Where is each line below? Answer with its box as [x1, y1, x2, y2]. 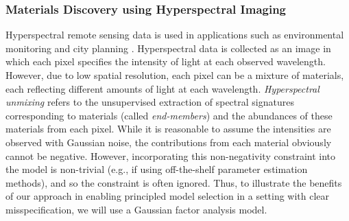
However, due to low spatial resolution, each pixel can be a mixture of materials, [5, 68, 344, 82]
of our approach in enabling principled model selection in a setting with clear [5, 189, 330, 203]
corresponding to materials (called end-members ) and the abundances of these [5, 108, 333, 122]
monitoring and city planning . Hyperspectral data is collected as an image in [5, 40, 331, 55]
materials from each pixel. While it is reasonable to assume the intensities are [5, 121, 331, 136]
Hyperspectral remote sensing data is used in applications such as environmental [5, 27, 344, 42]
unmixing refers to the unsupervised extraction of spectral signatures [5, 95, 294, 109]
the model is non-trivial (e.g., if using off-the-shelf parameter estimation [5, 162, 308, 176]
